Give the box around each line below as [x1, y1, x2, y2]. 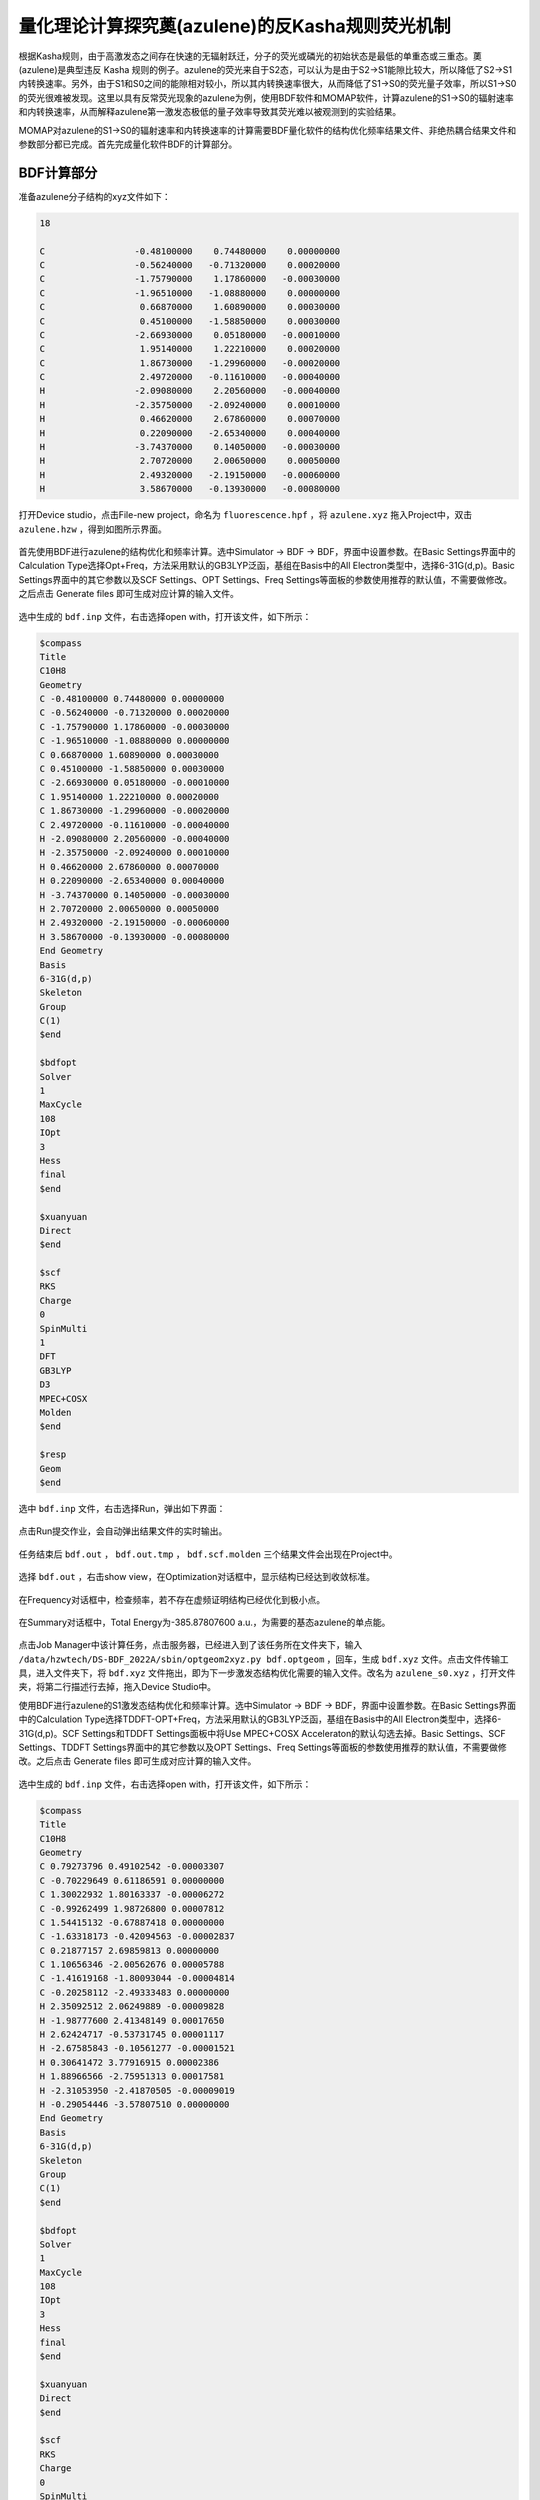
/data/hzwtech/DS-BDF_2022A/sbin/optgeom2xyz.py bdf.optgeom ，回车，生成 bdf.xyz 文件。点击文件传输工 [18, 1653, 509, 1665]
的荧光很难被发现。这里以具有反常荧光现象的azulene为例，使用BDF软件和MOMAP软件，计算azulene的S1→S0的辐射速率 [18, 91, 514, 104]
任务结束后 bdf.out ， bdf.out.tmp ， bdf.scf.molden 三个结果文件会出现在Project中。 [18, 1548, 398, 1560]
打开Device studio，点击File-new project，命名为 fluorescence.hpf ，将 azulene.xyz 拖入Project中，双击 [18, 509, 473, 521]
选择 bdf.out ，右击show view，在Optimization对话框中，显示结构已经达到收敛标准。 [18, 1571, 375, 1583]
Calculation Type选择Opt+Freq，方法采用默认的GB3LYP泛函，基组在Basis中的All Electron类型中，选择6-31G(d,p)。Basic [18, 560, 515, 572]
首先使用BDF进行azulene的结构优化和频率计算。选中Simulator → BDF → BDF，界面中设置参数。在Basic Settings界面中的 [18, 545, 516, 557]
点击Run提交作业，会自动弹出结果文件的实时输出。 [18, 1525, 228, 1537]
